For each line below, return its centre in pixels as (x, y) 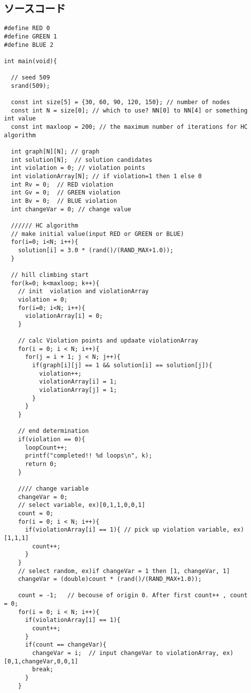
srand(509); (31, 86)
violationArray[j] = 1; (78, 390)
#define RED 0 (27, 28)
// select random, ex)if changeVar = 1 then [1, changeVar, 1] (124, 571)
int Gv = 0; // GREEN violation (66, 193)
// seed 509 (31, 78)
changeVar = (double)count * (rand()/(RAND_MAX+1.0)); (110, 579)
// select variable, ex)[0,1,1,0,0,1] (82, 505)
